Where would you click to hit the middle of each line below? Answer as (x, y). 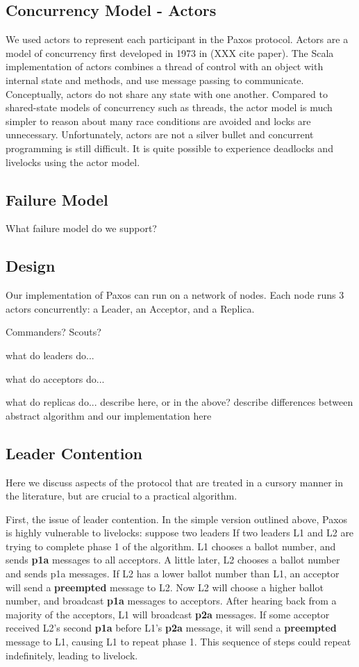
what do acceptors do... (55, 378)
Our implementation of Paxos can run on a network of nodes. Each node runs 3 (175, 295)
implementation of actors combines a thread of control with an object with (165, 66)
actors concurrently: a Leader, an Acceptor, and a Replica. (130, 308)
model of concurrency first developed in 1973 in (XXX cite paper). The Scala (170, 52)
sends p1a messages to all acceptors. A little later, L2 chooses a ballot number (173, 560)
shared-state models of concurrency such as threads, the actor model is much (169, 107)
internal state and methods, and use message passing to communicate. (155, 80)
